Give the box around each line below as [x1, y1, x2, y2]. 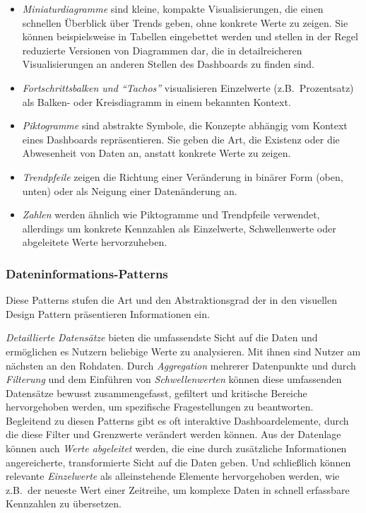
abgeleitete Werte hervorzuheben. [22, 235, 167, 249]
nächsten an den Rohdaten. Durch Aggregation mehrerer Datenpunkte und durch [6, 358, 356, 372]
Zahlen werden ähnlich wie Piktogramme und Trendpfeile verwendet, [22, 207, 320, 222]
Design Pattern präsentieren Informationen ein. [6, 306, 210, 321]
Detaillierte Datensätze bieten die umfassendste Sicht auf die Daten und [6, 330, 318, 345]
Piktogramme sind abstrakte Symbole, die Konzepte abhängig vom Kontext [22, 118, 348, 133]
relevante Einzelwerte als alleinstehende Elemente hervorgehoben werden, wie [6, 468, 340, 483]
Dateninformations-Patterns [6, 264, 168, 282]
